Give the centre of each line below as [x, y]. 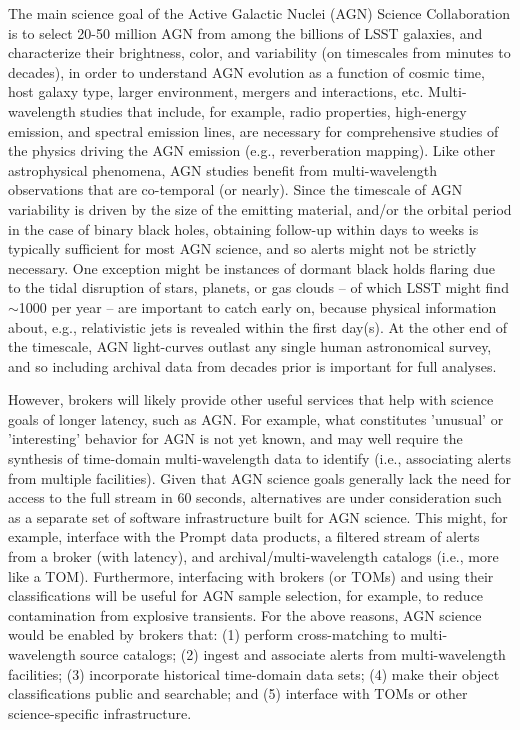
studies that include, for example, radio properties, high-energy [273, 110]
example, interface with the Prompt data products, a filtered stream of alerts [244, 536]
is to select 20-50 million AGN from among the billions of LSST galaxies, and [245, 32]
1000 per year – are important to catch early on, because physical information [257, 306]
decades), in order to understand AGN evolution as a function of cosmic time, [246, 71]
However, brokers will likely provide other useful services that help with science [251, 399]
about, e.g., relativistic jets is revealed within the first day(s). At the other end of [258, 326]
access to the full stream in [90, 497]
